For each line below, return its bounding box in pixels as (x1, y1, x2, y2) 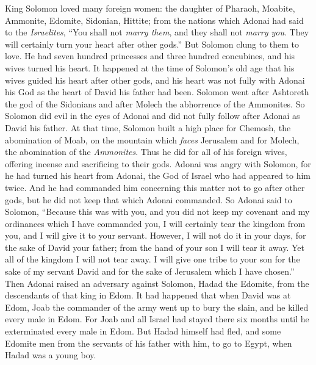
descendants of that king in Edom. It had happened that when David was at (5, 289, 291, 302)
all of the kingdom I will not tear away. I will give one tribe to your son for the (5, 253, 300, 266)
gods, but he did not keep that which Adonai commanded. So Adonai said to (5, 193, 292, 206)
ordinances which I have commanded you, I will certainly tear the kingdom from (5, 217, 306, 229)
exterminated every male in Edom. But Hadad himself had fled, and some (5, 325, 281, 338)
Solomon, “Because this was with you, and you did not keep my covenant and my (5, 205, 310, 218)
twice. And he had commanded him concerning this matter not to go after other (5, 181, 305, 193)
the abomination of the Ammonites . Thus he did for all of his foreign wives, (5, 145, 287, 158)
